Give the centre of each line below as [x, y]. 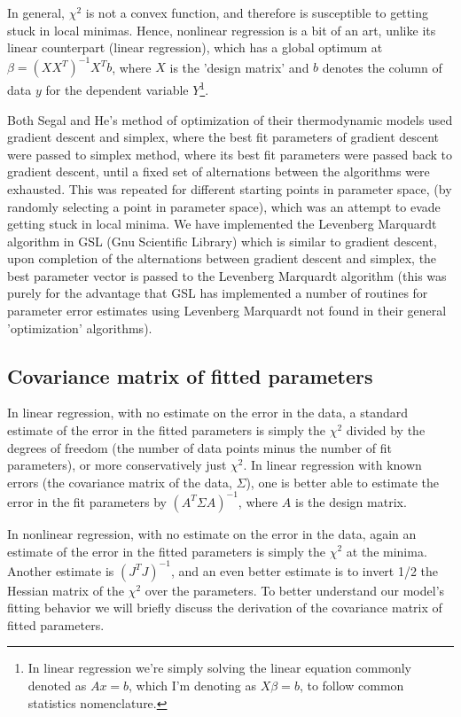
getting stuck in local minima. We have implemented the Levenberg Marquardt [222, 224]
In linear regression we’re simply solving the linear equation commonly [219, 668]
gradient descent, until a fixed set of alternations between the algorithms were [219, 171]
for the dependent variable [117, 89]
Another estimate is [61, 570]
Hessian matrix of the [66, 590]
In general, [36, 12]
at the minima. [387, 551]
